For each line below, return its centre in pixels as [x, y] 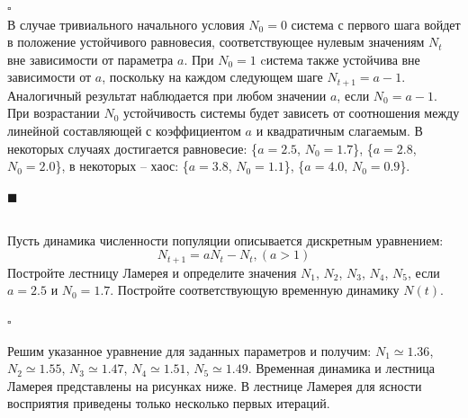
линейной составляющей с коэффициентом [124, 131]
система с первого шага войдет [376, 24]
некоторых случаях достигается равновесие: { [133, 148]
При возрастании [54, 113]
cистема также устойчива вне [340, 59]
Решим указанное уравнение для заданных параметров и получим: [189, 350]
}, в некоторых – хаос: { [122, 166]
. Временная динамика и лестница [342, 368]
